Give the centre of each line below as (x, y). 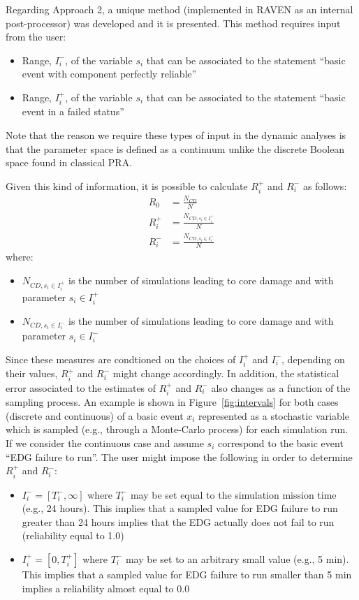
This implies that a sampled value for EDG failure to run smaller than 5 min (187, 574)
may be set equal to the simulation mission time (233, 494)
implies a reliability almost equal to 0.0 (106, 588)
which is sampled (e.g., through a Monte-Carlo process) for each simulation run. (177, 429)
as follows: (325, 185)
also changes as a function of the (281, 387)
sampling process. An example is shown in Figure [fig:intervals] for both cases (172, 402)
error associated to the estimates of (81, 387)
